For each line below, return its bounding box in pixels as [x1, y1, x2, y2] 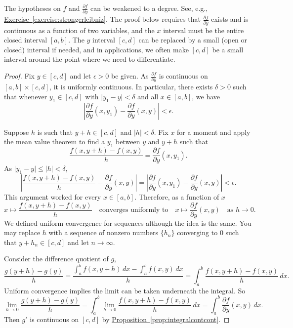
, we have [192, 91, 220, 101]
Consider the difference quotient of [4, 253, 109, 264]
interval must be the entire [163, 25, 244, 35]
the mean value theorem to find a [4, 136, 105, 147]
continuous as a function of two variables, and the [4, 25, 155, 35]
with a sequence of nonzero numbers [48, 227, 159, 238]
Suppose [4, 126, 29, 137]
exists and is [211, 14, 249, 24]
